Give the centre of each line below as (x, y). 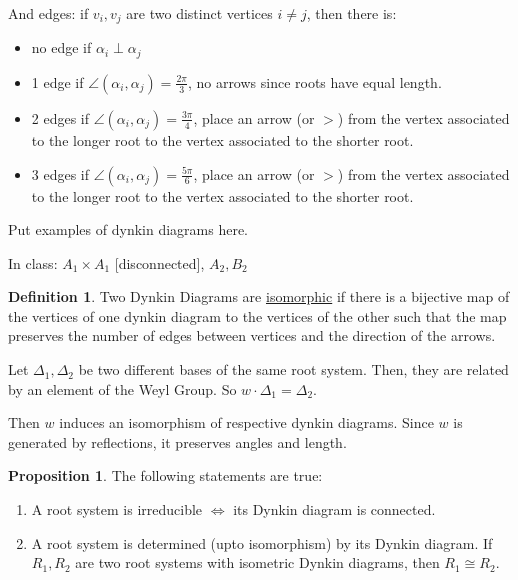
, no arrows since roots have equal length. (314, 81)
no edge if (61, 47)
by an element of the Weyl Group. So (122, 388)
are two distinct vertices (199, 13)
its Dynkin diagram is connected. (334, 509)
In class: (33, 262)
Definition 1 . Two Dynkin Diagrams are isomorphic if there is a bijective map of (259, 296)
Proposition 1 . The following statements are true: (165, 475)
